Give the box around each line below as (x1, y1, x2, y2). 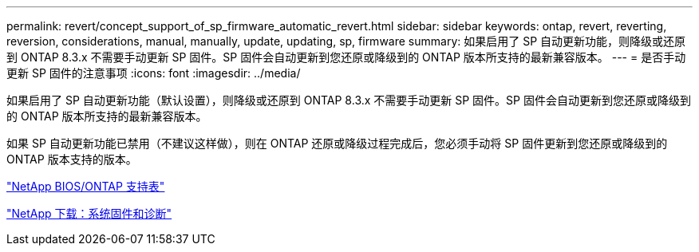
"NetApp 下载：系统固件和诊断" (6, 207, 172, 220)
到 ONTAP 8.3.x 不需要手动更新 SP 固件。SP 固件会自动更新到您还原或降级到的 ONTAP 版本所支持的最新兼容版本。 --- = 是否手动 (6, 50, 686, 64)
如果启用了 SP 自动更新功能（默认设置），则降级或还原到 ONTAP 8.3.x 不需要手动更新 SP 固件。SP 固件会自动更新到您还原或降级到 (6, 93, 691, 107)
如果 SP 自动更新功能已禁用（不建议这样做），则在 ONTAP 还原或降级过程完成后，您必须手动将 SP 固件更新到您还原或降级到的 (6, 136, 668, 150)
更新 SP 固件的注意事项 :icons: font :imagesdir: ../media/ (6, 66, 301, 80)
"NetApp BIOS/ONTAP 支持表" (6, 179, 165, 193)
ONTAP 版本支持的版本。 (6, 152, 137, 166)
